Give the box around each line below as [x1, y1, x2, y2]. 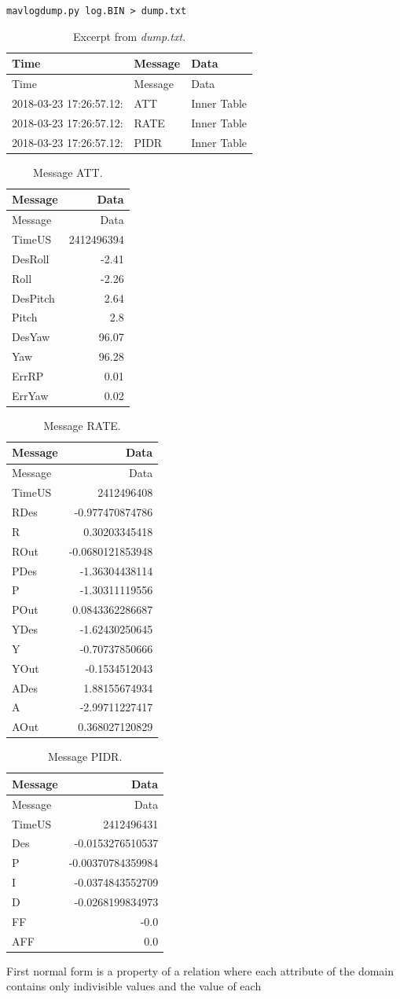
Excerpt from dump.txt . [72, 28, 186, 44]
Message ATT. [33, 163, 103, 180]
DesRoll [12, 250, 50, 266]
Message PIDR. [47, 748, 123, 765]
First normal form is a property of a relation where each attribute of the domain [6, 962, 394, 979]
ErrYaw [12, 387, 49, 403]
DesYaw [12, 329, 50, 345]
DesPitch [12, 289, 55, 306]
